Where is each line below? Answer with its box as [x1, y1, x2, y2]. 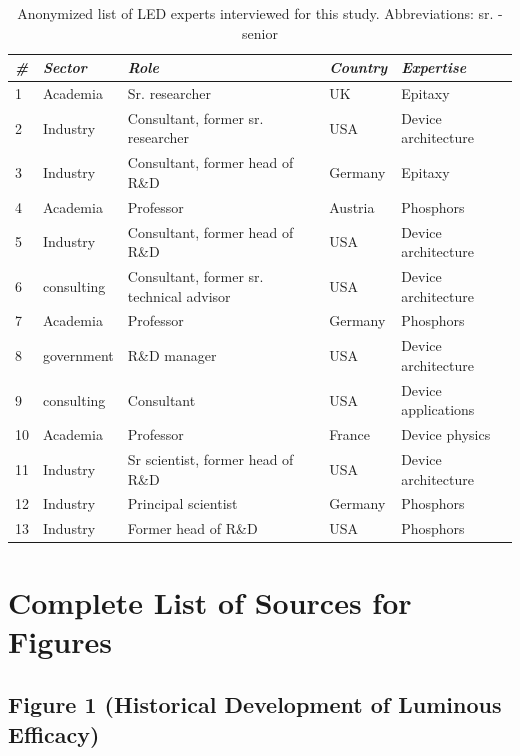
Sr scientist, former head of [127, 449, 294, 470]
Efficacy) [8, 718, 100, 749]
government [43, 345, 114, 366]
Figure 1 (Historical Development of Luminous [8, 689, 502, 720]
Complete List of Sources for [8, 581, 412, 622]
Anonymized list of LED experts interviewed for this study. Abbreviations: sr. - [17, 3, 503, 23]
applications [401, 399, 475, 420]
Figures [8, 620, 112, 661]
